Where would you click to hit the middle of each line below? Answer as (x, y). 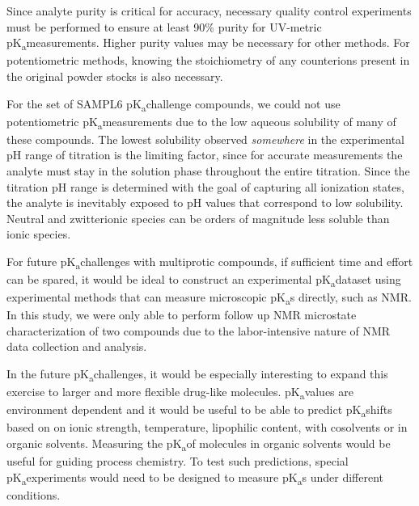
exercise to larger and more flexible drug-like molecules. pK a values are (180, 392)
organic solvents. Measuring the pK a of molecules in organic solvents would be (199, 444)
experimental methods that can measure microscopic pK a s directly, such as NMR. (209, 298)
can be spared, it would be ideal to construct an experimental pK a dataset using (204, 280)
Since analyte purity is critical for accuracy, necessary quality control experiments (209, 11)
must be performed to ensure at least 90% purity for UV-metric (164, 26)
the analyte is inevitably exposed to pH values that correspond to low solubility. (205, 202)
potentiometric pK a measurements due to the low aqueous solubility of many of (201, 122)
